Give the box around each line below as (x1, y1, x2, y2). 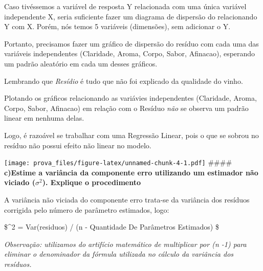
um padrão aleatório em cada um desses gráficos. (4, 58, 158, 69)
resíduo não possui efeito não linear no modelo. (4, 140, 151, 150)
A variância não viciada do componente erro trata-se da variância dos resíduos (4, 194, 250, 205)
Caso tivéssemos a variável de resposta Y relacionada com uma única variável (4, 1, 247, 11)
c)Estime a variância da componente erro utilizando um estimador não (4, 167, 258, 177)
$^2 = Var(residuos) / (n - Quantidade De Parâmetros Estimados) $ (4, 221, 219, 232)
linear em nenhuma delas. (4, 112, 84, 123)
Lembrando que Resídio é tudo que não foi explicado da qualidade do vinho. (4, 75, 243, 86)
